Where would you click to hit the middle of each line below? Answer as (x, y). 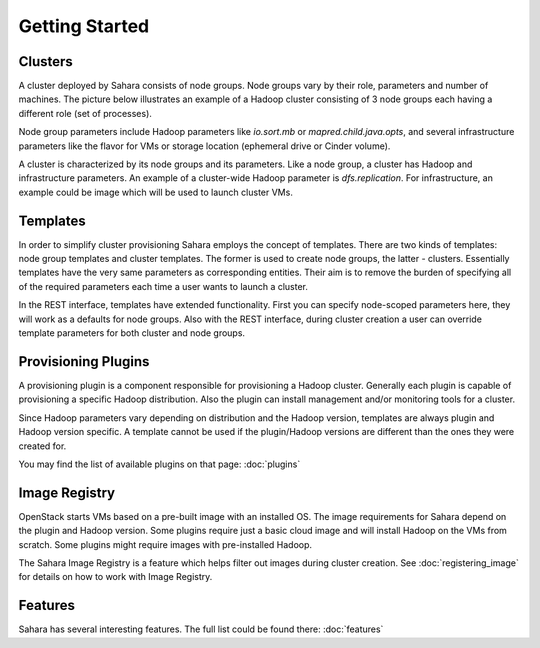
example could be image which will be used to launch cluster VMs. (156, 192)
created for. (42, 446)
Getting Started (84, 26)
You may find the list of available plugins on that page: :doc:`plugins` (159, 464)
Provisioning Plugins (84, 361)
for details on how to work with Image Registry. (115, 577)
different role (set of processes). (85, 113)
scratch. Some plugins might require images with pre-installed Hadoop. (165, 544)
